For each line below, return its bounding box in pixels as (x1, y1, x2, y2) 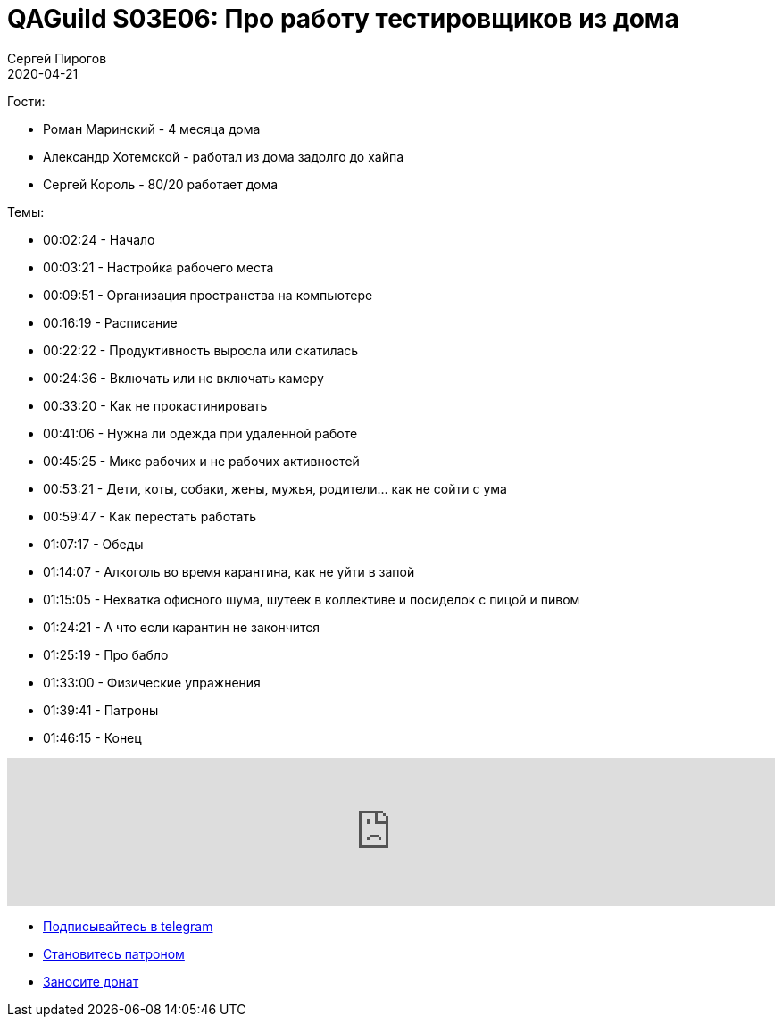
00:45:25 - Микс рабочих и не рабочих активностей (43, 453, 360, 469)
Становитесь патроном (43, 945, 185, 962)
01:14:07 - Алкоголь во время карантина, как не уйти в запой (43, 563, 415, 579)
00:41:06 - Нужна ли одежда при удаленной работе (43, 425, 358, 441)
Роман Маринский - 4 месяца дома (43, 121, 261, 137)
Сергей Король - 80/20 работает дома (43, 176, 279, 192)
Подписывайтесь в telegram (43, 918, 213, 934)
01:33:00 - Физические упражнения (43, 674, 261, 690)
